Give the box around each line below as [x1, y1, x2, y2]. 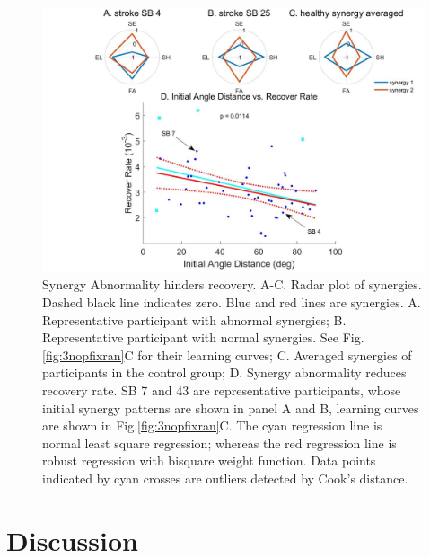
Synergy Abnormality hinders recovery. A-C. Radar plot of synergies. [42, 275, 422, 294]
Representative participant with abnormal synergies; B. [42, 310, 347, 329]
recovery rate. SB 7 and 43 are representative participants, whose [42, 380, 401, 399]
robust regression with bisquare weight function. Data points [42, 451, 376, 470]
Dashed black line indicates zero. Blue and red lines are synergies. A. [42, 293, 421, 311]
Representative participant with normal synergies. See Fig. [42, 328, 364, 347]
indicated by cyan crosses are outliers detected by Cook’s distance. [42, 468, 408, 487]
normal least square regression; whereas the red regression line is [42, 433, 397, 452]
